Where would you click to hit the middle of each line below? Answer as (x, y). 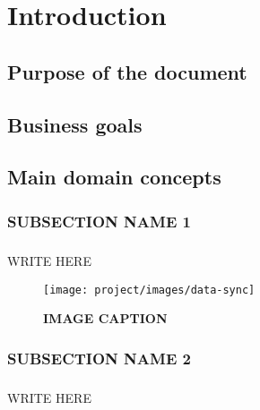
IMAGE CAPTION (105, 318)
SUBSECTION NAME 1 (99, 221)
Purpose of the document (127, 71)
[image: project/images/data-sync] (149, 290)
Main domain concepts (114, 177)
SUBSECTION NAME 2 (99, 358)
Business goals (75, 124)
